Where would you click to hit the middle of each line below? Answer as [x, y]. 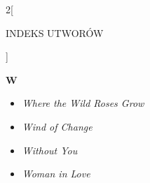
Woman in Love [56, 174]
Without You [50, 150]
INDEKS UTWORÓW [55, 32]
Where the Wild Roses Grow [83, 103]
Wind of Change [57, 126]
